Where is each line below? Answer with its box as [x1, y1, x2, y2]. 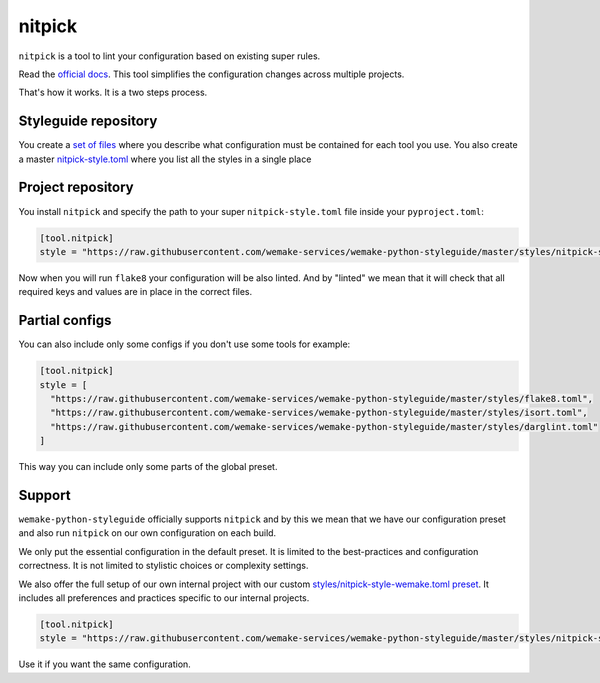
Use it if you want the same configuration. [18, 658, 192, 670]
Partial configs [18, 312, 112, 329]
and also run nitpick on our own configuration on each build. [18, 527, 277, 539]
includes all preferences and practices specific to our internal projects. [18, 591, 310, 604]
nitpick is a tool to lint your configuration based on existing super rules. [18, 50, 321, 62]
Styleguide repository [18, 113, 158, 130]
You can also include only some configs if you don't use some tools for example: [18, 338, 351, 350]
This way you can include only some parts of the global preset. [18, 461, 278, 473]
